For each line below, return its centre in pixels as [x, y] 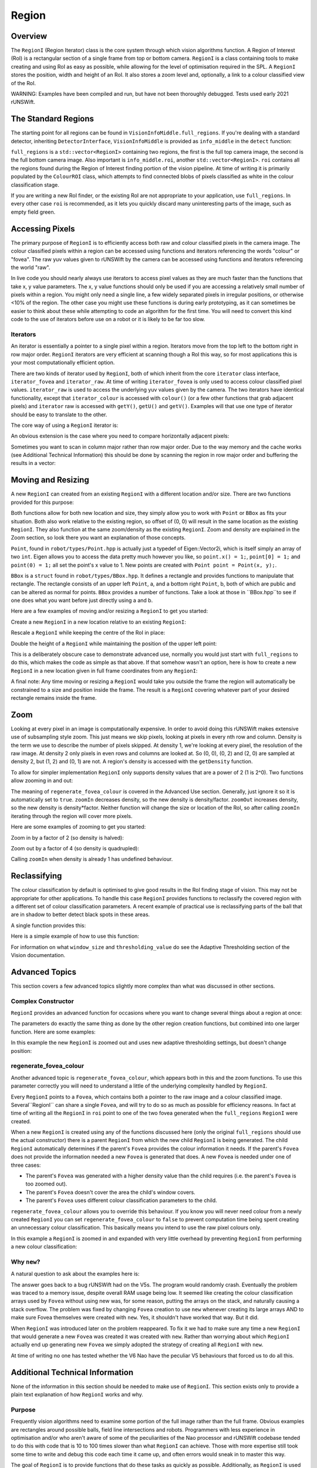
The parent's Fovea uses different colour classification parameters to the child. [121, 1200]
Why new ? [26, 1261]
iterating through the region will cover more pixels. [72, 816]
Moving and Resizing [50, 480]
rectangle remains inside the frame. [54, 698]
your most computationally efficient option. [63, 363]
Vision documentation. [38, 955]
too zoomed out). [46, 1184]
